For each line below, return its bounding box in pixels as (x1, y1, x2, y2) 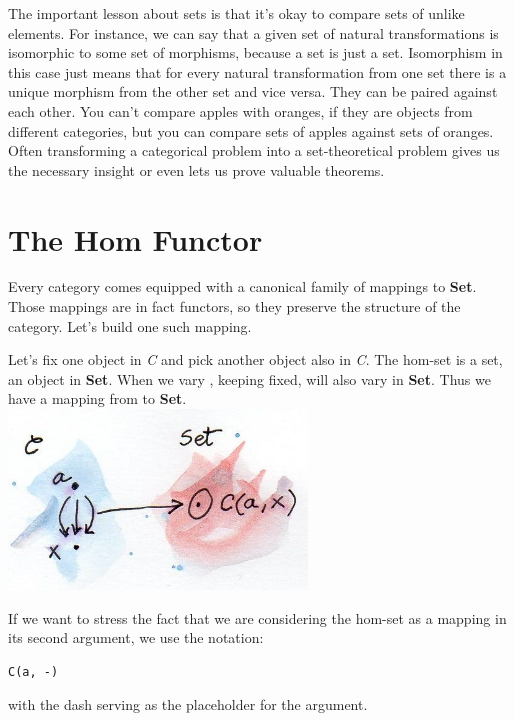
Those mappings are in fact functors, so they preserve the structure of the (8, 296, 461, 317)
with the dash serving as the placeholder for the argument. (8, 694, 368, 715)
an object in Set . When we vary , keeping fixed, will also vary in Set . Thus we (8, 368, 491, 389)
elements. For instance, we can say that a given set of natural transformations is (8, 22, 499, 43)
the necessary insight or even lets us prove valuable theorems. (8, 159, 385, 180)
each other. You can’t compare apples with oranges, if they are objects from (8, 100, 473, 121)
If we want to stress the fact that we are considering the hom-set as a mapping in (8, 607, 507, 628)
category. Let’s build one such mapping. (8, 315, 252, 336)
